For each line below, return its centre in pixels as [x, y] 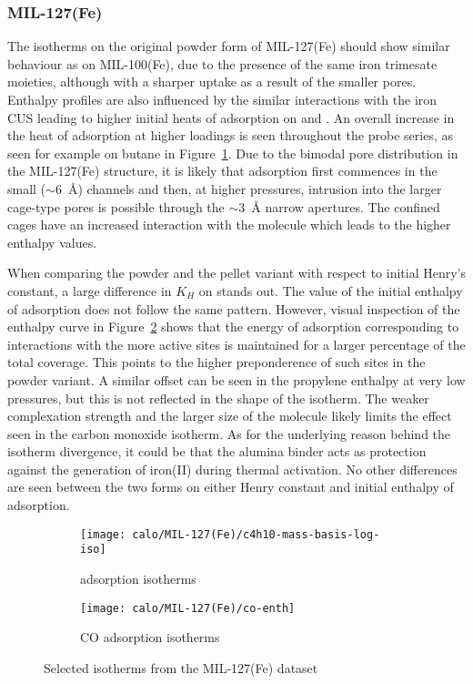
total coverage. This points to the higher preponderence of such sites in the [216, 362]
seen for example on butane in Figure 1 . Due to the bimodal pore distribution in [233, 153]
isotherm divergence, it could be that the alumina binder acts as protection [217, 451]
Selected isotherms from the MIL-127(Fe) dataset [181, 667]
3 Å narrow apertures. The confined [339, 206]
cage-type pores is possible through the [116, 206]
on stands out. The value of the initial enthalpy [331, 290]
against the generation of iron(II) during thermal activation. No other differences [232, 469]
